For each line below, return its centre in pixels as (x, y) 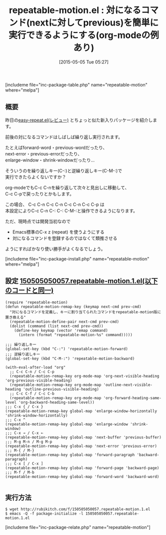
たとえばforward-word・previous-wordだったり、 (56, 147)
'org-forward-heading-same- (132, 398)
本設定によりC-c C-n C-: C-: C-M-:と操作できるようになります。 (72, 210)
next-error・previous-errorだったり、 (44, 153)
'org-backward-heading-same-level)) (56, 402)
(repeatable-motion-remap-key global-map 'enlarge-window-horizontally (81, 411)
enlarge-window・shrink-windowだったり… (50, 160)
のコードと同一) (29, 290)
